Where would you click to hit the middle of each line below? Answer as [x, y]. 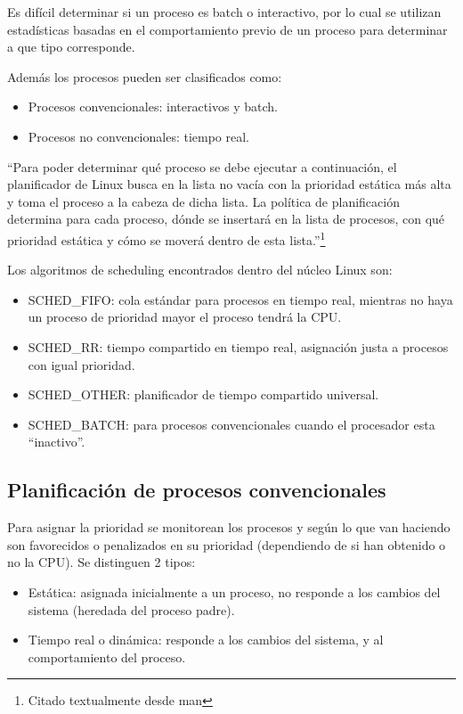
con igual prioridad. [81, 364]
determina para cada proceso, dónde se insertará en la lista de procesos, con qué [226, 219]
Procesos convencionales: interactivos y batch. [153, 107]
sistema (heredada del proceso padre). [131, 609]
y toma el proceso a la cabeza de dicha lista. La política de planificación [203, 201]
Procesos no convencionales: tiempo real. [139, 136]
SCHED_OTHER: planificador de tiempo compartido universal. [203, 394]
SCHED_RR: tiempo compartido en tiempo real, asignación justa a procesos [238, 346]
